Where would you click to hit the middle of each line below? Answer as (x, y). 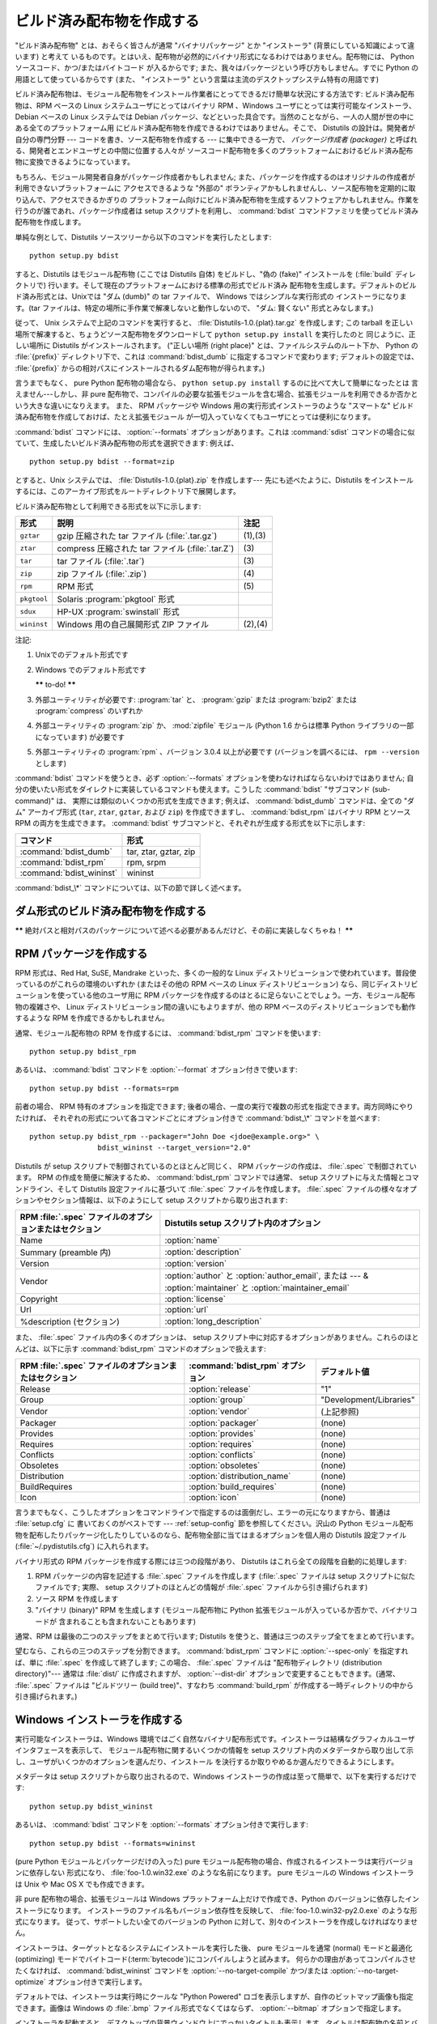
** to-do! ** (55, 685)
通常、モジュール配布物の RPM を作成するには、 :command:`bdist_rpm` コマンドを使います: (168, 1033)
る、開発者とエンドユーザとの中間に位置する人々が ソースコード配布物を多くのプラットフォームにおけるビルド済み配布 (214, 151)
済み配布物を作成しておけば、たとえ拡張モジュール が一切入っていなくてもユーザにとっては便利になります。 (195, 417)
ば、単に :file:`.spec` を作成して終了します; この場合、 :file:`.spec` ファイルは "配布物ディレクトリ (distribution (198, 1662)
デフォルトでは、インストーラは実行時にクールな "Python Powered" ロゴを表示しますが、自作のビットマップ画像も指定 (214, 1996)
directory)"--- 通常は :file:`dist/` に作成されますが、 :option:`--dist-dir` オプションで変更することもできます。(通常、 (207, 1674)
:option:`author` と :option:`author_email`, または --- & (267, 1276)
